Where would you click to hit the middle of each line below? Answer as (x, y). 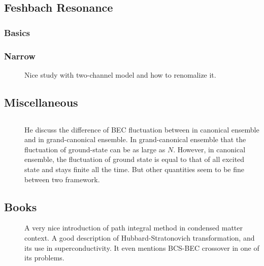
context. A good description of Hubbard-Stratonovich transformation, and (140, 237)
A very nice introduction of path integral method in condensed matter (134, 228)
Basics (17, 32)
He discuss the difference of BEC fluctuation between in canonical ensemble (142, 129)
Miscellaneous (41, 102)
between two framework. (62, 179)
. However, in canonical (209, 149)
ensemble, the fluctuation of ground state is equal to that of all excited (135, 159)
